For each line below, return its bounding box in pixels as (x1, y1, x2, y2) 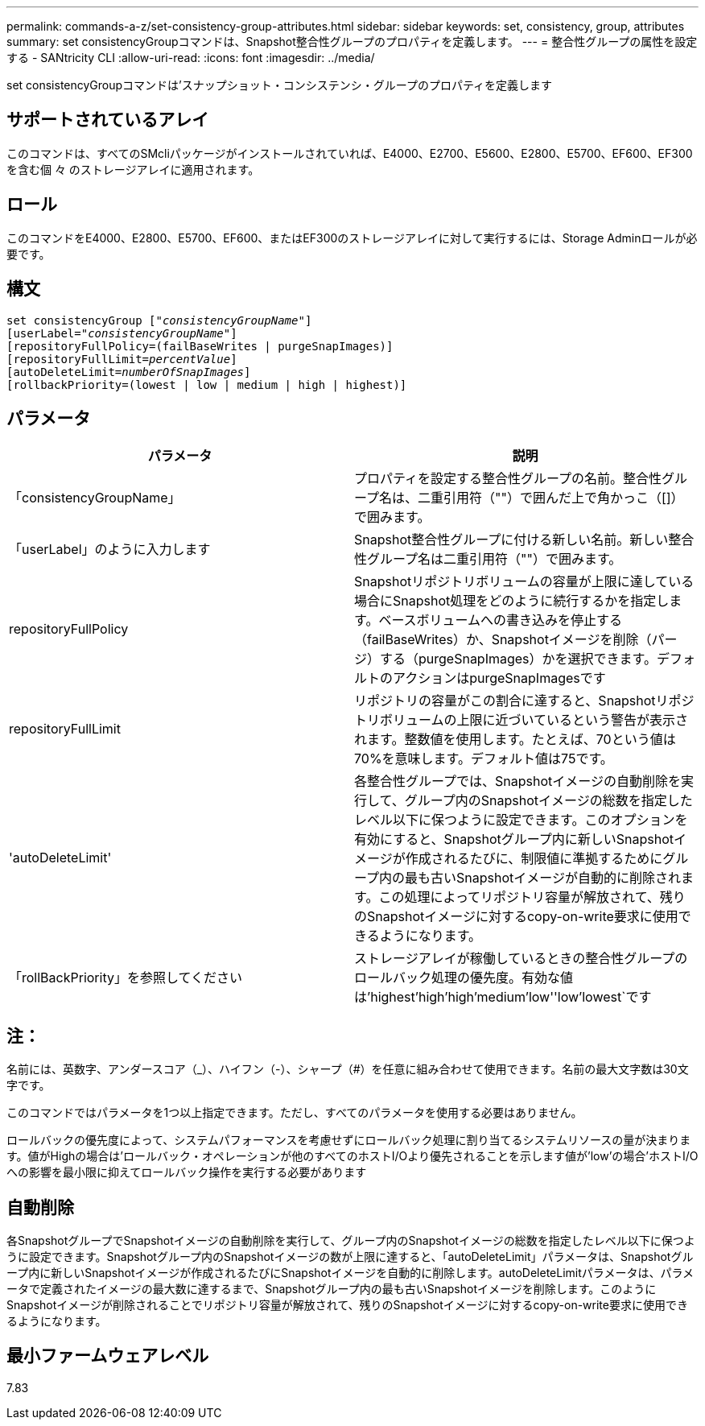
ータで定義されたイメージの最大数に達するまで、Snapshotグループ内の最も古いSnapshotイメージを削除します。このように (6, 1282, 657, 1296)
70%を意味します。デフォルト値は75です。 (354, 750, 613, 767)
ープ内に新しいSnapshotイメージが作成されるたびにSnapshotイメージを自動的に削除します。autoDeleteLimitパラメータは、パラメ (6, 1266, 694, 1280)
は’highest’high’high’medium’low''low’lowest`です (354, 989, 652, 1006)
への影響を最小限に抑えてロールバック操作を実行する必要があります (6, 1165, 367, 1180)
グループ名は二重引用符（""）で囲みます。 (367, 551, 622, 568)
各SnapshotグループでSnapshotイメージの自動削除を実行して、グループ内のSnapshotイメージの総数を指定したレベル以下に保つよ (6, 1234, 695, 1248)
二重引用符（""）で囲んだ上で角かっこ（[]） (418, 490, 684, 506)
